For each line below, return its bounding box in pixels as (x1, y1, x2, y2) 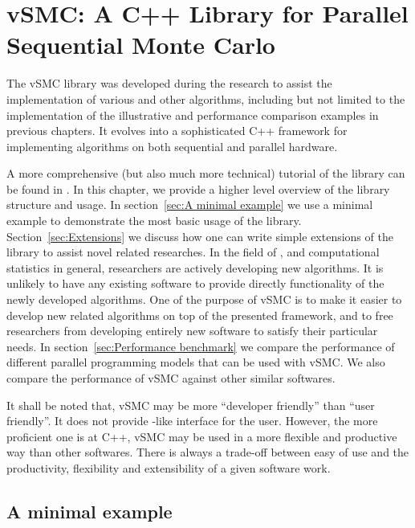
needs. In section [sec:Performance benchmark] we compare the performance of (6, 338, 395, 354)
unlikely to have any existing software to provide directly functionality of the (6, 275, 384, 292)
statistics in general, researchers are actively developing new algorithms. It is (6, 259, 384, 276)
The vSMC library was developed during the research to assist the (6, 75, 332, 92)
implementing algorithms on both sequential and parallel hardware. (6, 137, 338, 154)
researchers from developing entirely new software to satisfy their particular (6, 322, 378, 339)
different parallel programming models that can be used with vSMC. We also (6, 354, 385, 370)
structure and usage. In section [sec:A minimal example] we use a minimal (6, 196, 373, 213)
